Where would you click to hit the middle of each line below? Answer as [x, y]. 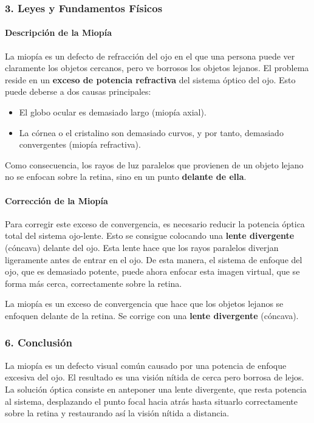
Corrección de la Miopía [56, 200]
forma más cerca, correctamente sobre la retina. [94, 283]
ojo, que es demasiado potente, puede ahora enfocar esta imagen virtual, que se [152, 271]
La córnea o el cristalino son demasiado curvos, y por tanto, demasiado [151, 132]
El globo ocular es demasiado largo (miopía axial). [113, 112]
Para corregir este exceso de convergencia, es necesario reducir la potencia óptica [155, 223]
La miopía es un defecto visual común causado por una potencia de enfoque [146, 365]
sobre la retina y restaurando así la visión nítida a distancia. [117, 413]
